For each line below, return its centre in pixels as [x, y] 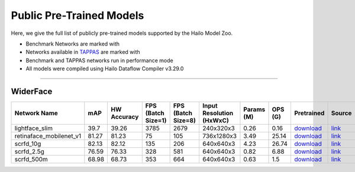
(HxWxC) [215, 121]
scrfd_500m [31, 160]
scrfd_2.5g [29, 152]
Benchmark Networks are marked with [73, 44]
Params [254, 109]
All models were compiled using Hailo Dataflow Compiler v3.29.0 [105, 69]
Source [341, 113]
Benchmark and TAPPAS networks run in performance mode [100, 60]
